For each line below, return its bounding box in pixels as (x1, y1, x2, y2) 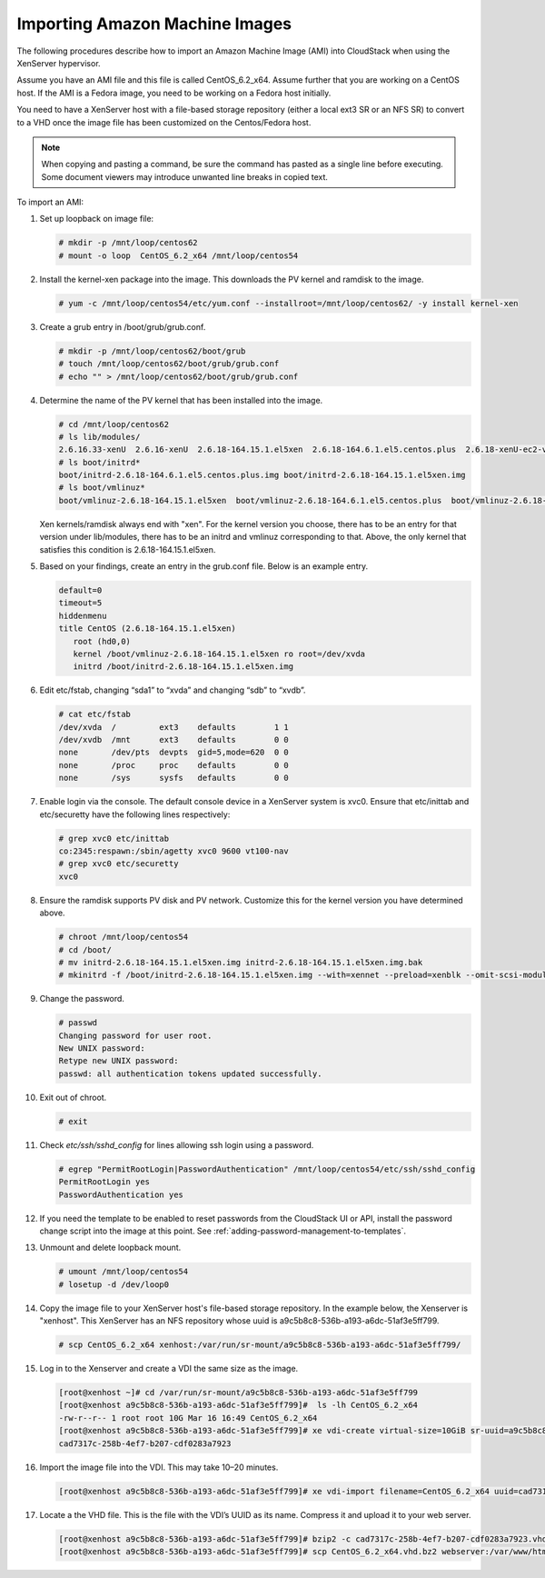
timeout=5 (58, 598, 103, 608)
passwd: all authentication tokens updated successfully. (58, 1068, 322, 1079)
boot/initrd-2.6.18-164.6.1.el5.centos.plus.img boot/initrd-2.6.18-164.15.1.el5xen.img (58, 470, 467, 481)
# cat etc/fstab (58, 709, 132, 720)
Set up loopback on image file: (39, 214, 154, 225)
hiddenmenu (58, 610, 107, 621)
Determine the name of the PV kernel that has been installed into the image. (39, 394, 323, 405)
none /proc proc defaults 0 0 (58, 760, 290, 770)
